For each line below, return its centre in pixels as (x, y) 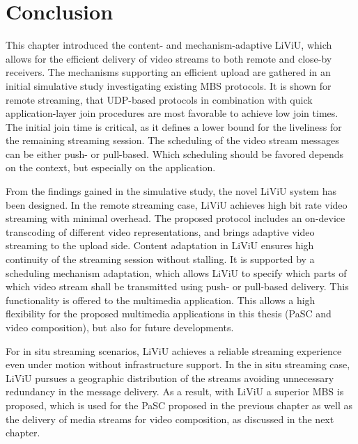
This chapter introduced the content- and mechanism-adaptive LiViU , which (169, 45)
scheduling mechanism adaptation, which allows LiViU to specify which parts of (176, 272)
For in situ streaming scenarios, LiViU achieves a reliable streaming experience (174, 350)
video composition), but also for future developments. (120, 327)
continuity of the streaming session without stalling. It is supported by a (160, 259)
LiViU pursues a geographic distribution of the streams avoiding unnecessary (170, 378)
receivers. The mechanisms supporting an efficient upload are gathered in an (168, 72)
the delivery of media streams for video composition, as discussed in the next (170, 419)
